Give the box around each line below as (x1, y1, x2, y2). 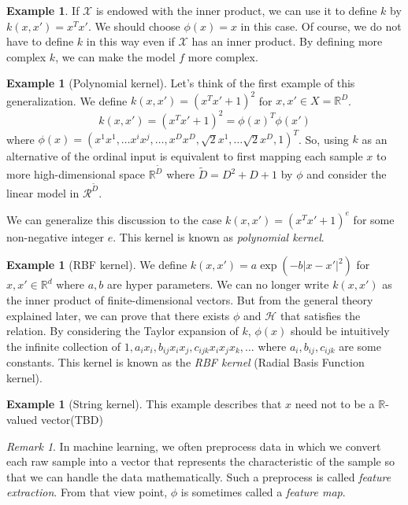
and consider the (306, 166, 387, 182)
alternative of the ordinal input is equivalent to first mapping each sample (6, 148, 363, 164)
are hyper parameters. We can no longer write (107, 276, 329, 293)
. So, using (299, 131, 349, 147)
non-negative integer (6, 228, 105, 245)
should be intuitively (290, 323, 390, 339)
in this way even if (86, 33, 175, 50)
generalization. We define (6, 92, 128, 109)
